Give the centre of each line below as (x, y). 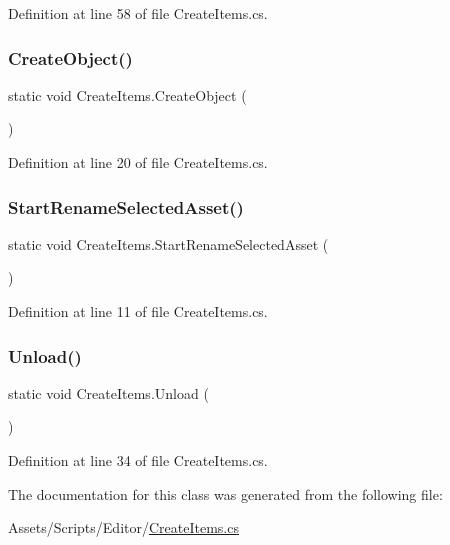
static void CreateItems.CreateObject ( (127, 94)
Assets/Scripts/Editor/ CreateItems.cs (123, 527)
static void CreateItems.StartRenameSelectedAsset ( (168, 243)
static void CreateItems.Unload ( (108, 392)
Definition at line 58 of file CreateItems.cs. (138, 13)
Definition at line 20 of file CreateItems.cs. (138, 162)
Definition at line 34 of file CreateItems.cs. (138, 460)
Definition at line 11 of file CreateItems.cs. (138, 311)
